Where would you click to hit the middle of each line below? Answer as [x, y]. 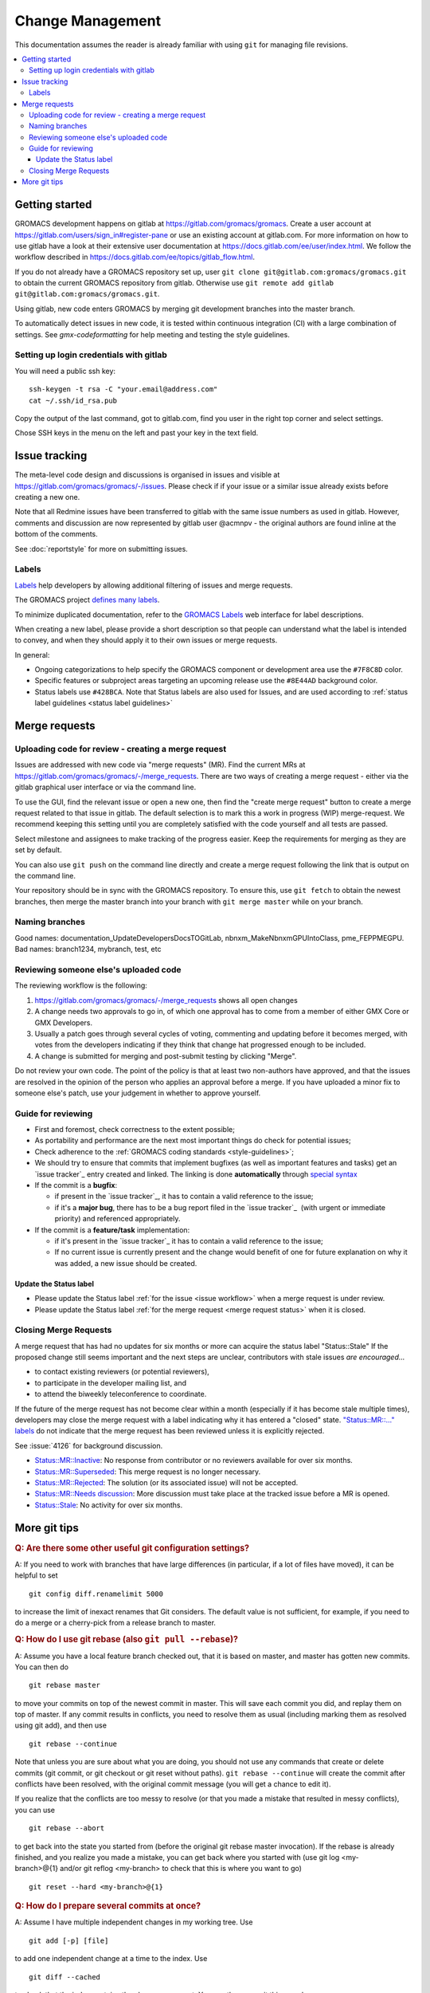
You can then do [42, 1667]
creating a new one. [47, 497]
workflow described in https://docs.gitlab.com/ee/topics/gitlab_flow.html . [135, 257]
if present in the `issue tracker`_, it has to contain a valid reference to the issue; [184, 1197]
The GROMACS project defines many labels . [87, 600]
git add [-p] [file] [69, 1940]
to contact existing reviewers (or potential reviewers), [122, 1372]
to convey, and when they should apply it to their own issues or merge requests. [146, 640]
